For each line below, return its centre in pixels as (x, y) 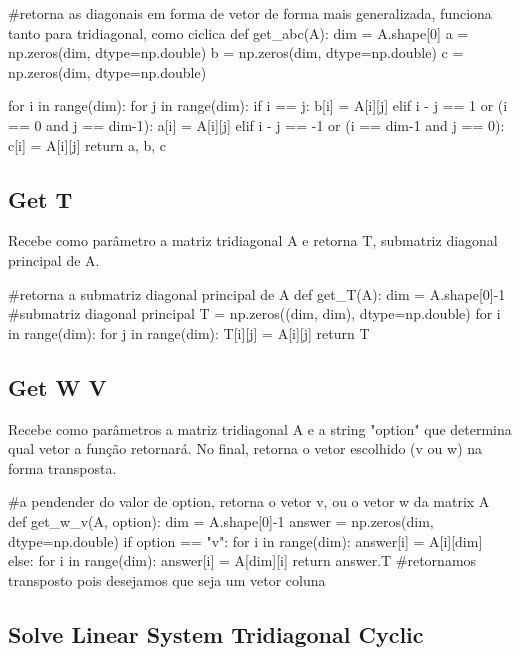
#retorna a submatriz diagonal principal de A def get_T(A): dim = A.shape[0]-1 (257, 293)
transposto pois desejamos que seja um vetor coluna (167, 579)
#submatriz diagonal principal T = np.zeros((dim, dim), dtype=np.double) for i (254, 313)
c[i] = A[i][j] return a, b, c (87, 144)
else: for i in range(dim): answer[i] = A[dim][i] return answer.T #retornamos (242, 560)
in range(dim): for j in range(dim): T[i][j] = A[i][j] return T (189, 332)
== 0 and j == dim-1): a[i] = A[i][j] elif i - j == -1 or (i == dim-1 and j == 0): (256, 124)
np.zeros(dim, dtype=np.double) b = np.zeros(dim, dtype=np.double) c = (236, 52)
